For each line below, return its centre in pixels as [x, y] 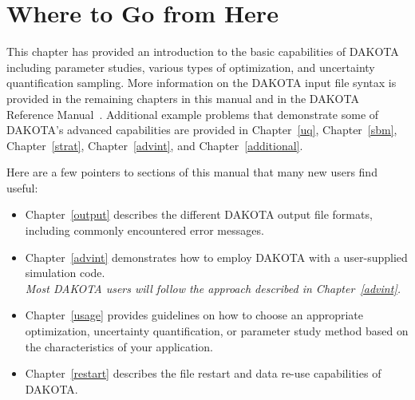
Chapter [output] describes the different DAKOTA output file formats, [199, 214]
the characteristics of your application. [119, 346]
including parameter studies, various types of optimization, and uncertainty [191, 67]
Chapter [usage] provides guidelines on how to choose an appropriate [194, 315]
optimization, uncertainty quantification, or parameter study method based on [217, 331]
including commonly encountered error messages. [144, 230]
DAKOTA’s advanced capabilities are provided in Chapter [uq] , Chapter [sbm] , [202, 130]
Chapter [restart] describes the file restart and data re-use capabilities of [203, 373]
